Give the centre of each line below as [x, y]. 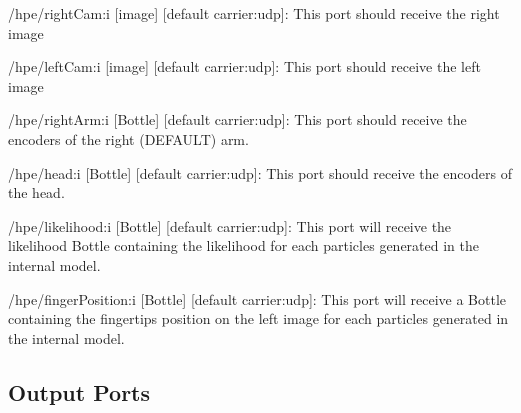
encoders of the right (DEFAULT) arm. [128, 138]
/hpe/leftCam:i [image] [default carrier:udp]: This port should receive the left [244, 66]
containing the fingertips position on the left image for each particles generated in [258, 318]
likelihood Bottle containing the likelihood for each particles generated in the [243, 245]
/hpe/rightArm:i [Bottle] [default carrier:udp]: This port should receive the [237, 119]
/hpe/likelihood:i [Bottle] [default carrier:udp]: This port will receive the [230, 225]
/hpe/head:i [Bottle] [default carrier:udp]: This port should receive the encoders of [260, 172]
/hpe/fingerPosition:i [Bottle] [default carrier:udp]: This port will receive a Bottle [257, 298]
